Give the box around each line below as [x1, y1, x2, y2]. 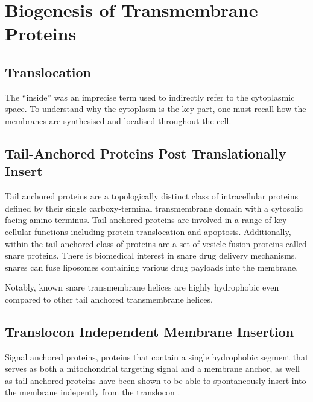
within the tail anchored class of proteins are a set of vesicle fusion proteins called [5, 237, 307, 250]
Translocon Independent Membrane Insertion [5, 322, 294, 341]
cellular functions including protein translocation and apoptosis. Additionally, [5, 225, 291, 237]
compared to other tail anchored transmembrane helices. [5, 292, 213, 305]
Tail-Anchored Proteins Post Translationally [5, 143, 286, 162]
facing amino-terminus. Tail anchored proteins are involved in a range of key [5, 213, 287, 226]
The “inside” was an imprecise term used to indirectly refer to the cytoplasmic [5, 90, 295, 103]
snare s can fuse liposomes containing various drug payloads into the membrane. [5, 260, 299, 273]
